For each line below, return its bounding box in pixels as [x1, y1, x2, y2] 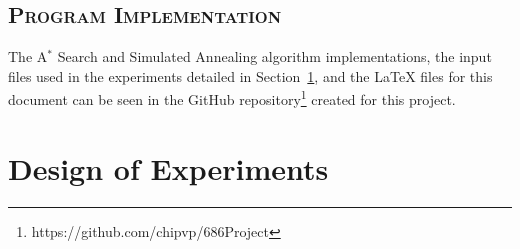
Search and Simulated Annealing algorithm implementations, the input [57, 46, 492, 67]
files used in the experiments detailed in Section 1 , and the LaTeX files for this [8, 65, 493, 86]
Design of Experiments [8, 147, 329, 188]
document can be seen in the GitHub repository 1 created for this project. [8, 86, 456, 110]
